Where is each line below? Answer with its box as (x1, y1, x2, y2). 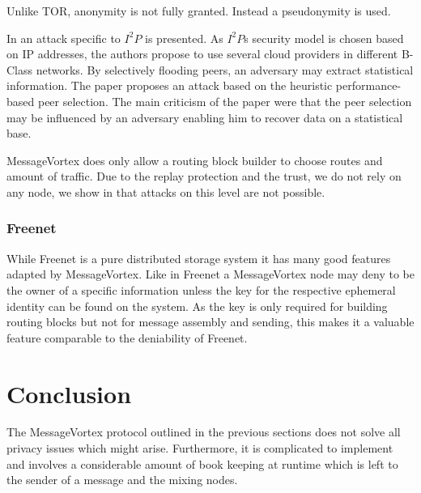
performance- (335, 77, 402, 94)
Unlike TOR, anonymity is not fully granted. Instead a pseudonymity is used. (6, 2, 391, 19)
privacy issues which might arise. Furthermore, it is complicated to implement (6, 440, 393, 457)
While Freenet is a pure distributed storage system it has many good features (6, 249, 391, 266)
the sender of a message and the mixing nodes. (6, 471, 238, 488)
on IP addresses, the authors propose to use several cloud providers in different (6, 45, 398, 62)
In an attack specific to (6, 29, 121, 46)
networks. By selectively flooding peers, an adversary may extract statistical (36, 61, 414, 78)
